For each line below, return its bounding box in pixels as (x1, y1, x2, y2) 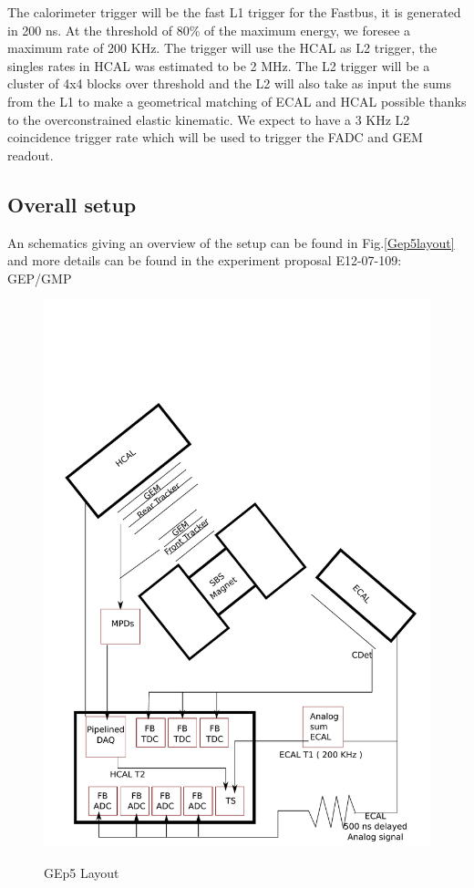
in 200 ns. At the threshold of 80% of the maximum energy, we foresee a (7, 20, 411, 39)
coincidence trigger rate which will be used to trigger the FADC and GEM (7, 128, 423, 147)
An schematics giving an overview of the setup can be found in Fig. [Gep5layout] (7, 232, 455, 252)
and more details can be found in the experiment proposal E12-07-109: (7, 251, 402, 270)
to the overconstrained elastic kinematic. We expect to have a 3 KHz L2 (7, 109, 410, 129)
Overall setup (7, 190, 137, 218)
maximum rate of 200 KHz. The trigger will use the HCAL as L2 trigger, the (7, 38, 438, 57)
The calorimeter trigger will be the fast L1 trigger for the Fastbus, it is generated (7, 3, 461, 21)
